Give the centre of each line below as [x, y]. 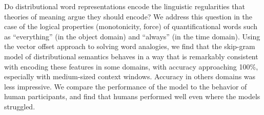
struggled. [20, 106]
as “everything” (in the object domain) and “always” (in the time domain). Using [132, 36]
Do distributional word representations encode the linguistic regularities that [125, 6]
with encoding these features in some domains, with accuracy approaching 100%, [131, 66]
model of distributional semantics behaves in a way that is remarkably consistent [131, 56]
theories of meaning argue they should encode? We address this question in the [128, 16]
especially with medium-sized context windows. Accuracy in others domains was [130, 76]
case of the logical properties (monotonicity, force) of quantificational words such [131, 26]
